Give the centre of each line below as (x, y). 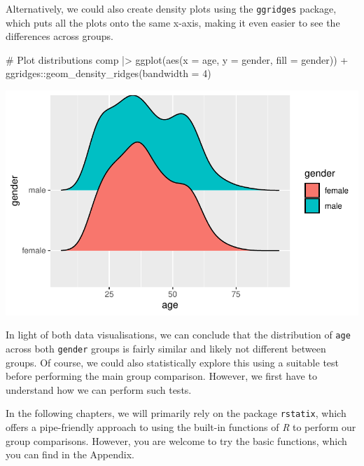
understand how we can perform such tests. (99, 389)
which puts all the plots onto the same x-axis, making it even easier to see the (173, 22)
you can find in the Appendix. (70, 454)
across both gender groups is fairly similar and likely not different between (166, 348)
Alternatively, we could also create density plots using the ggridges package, (171, 8)
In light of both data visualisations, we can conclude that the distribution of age (178, 335)
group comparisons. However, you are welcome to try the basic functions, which (176, 440)
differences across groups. (60, 36)
